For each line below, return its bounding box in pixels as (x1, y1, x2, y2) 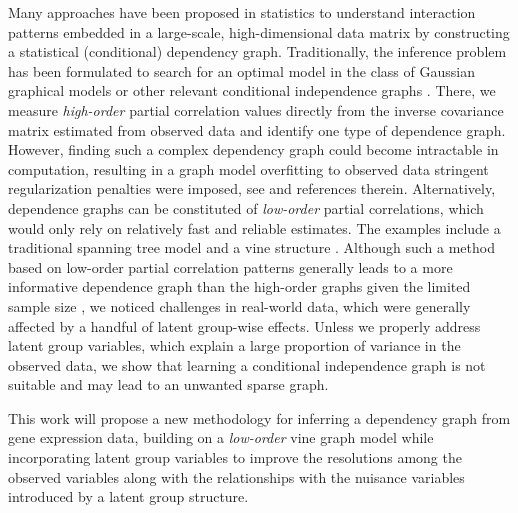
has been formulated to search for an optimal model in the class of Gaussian (8, 60, 475, 81)
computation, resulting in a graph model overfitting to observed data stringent (8, 158, 489, 179)
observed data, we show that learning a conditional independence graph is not (8, 354, 486, 375)
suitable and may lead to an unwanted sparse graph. (8, 374, 329, 395)
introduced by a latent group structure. (8, 486, 249, 507)
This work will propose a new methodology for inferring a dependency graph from (8, 407, 511, 428)
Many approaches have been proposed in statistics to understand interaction (8, 2, 476, 22)
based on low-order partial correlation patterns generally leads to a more (8, 256, 453, 277)
